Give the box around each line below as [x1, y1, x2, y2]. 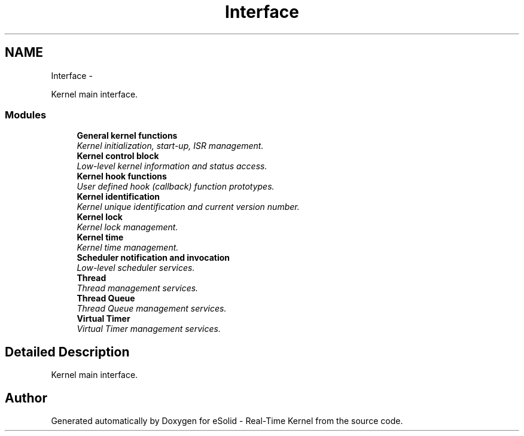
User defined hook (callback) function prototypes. [77, 181, 275, 192]
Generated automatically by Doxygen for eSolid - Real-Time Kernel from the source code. [51, 416, 403, 426]
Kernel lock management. [77, 222, 178, 233]
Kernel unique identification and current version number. [77, 202, 300, 212]
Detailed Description [5, 344, 130, 359]
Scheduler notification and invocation [77, 252, 230, 263]
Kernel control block [77, 151, 159, 161]
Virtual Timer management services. [77, 324, 221, 334]
